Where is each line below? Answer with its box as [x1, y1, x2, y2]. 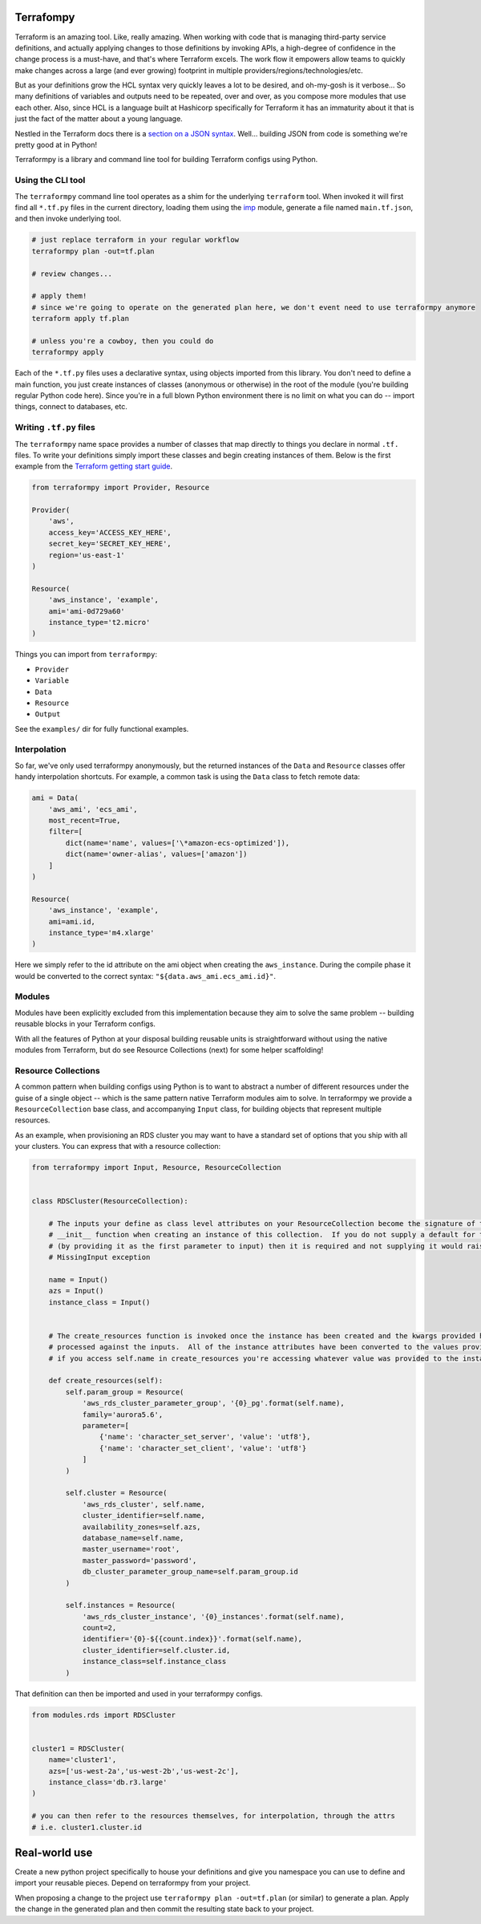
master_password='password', [82, 1556, 197, 1565]
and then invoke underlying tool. [14, 213, 122, 224]
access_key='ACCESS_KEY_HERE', [48, 528, 172, 537]
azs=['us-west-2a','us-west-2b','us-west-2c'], [48, 1766, 240, 1776]
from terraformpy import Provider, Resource [31, 483, 210, 493]
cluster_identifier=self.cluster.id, [82, 1646, 231, 1654]
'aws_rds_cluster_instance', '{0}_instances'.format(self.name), [82, 1612, 345, 1621]
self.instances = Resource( [65, 1601, 176, 1610]
